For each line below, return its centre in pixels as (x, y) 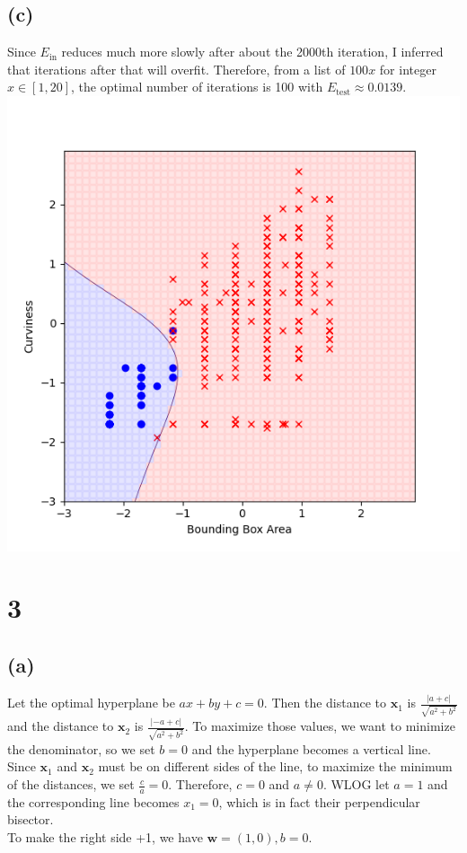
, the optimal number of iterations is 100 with (197, 87)
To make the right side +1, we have (105, 837)
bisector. (31, 819)
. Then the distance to (325, 703)
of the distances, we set (71, 784)
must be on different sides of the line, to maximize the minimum (275, 766)
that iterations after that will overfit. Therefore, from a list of (176, 69)
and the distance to (61, 726)
